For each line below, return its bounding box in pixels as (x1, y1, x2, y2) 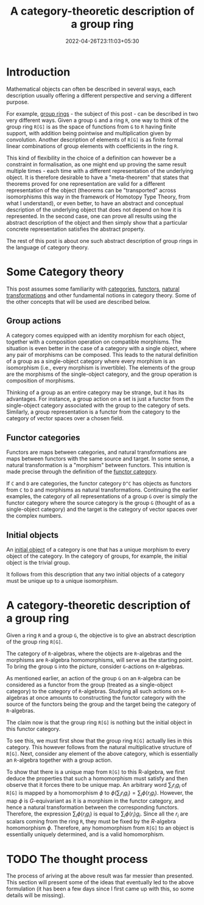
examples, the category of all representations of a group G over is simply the (6, 493, 198, 500)
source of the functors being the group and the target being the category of (6, 700, 197, 708)
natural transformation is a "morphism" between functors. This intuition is (6, 462, 191, 469)
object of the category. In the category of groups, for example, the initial (6, 552, 188, 560)
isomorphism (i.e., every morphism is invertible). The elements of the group (6, 364, 196, 372)
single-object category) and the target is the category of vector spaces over (6, 505, 198, 513)
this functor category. (6, 725, 61, 732)
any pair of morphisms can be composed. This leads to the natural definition (6, 351, 198, 359)
